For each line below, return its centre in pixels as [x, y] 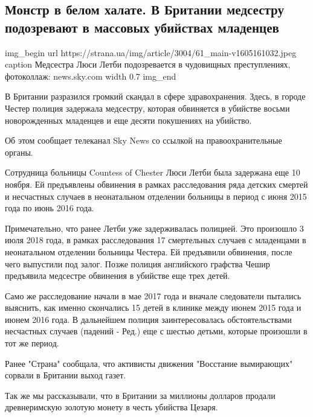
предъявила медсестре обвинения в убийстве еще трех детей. [118, 275]
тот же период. [32, 343]
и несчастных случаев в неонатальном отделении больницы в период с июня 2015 [156, 196]
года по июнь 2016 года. [50, 208]
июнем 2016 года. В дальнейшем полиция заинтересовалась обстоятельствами [148, 319]
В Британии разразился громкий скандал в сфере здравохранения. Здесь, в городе [155, 96]
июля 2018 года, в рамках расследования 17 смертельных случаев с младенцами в [156, 240]
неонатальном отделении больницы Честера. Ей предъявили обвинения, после [149, 251]
